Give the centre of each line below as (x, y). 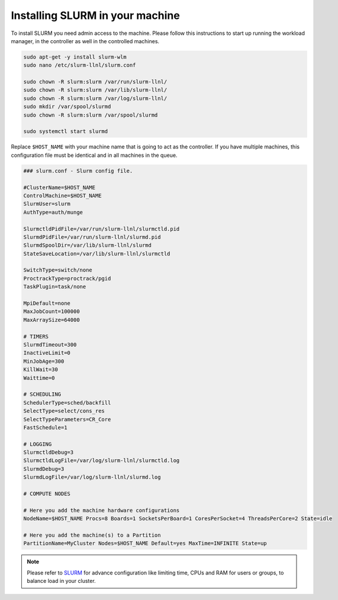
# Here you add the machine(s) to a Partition (92, 535)
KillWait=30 (41, 370)
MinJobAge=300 (44, 361)
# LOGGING (38, 444)
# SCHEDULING (42, 394)
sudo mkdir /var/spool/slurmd (67, 107)
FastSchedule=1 (45, 427)
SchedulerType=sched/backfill (67, 403)
